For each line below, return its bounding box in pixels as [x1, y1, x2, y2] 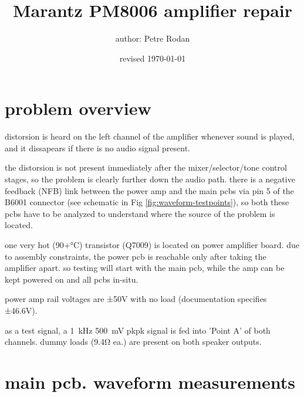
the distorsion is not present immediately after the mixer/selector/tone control [5, 161, 287, 174]
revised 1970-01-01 [119, 52, 186, 64]
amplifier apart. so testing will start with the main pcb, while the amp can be [5, 262, 285, 274]
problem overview [5, 96, 151, 120]
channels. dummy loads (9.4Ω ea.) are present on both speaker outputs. [5, 335, 262, 348]
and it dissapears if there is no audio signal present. [5, 141, 190, 154]
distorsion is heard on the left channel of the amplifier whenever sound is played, [5, 130, 295, 142]
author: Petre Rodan [115, 32, 190, 45]
